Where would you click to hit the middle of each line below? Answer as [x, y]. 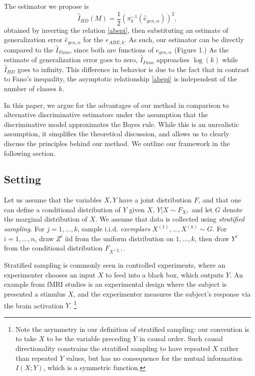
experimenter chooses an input [50, 274]
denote [233, 209]
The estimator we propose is [46, 6]
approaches [173, 60]
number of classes [30, 88]
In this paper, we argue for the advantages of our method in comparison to [116, 105]
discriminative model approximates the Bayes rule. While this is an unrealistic [122, 124]
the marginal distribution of [46, 219]
